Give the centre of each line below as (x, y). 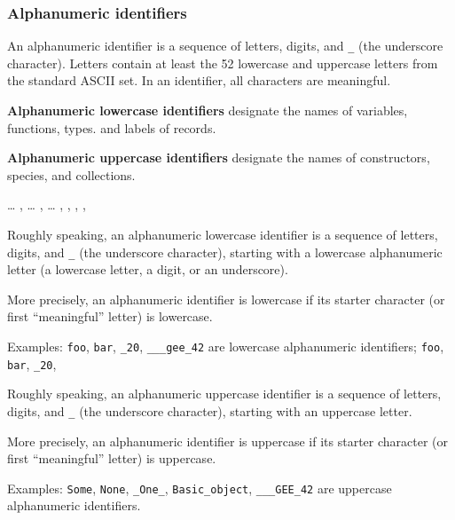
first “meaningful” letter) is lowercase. (110, 316)
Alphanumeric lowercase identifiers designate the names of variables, (208, 110)
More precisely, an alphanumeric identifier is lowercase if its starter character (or (226, 299)
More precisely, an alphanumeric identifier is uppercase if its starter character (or (227, 441)
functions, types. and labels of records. (112, 127)
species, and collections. (71, 174)
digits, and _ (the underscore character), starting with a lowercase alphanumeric (225, 252)
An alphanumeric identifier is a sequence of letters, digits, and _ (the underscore (225, 46)
